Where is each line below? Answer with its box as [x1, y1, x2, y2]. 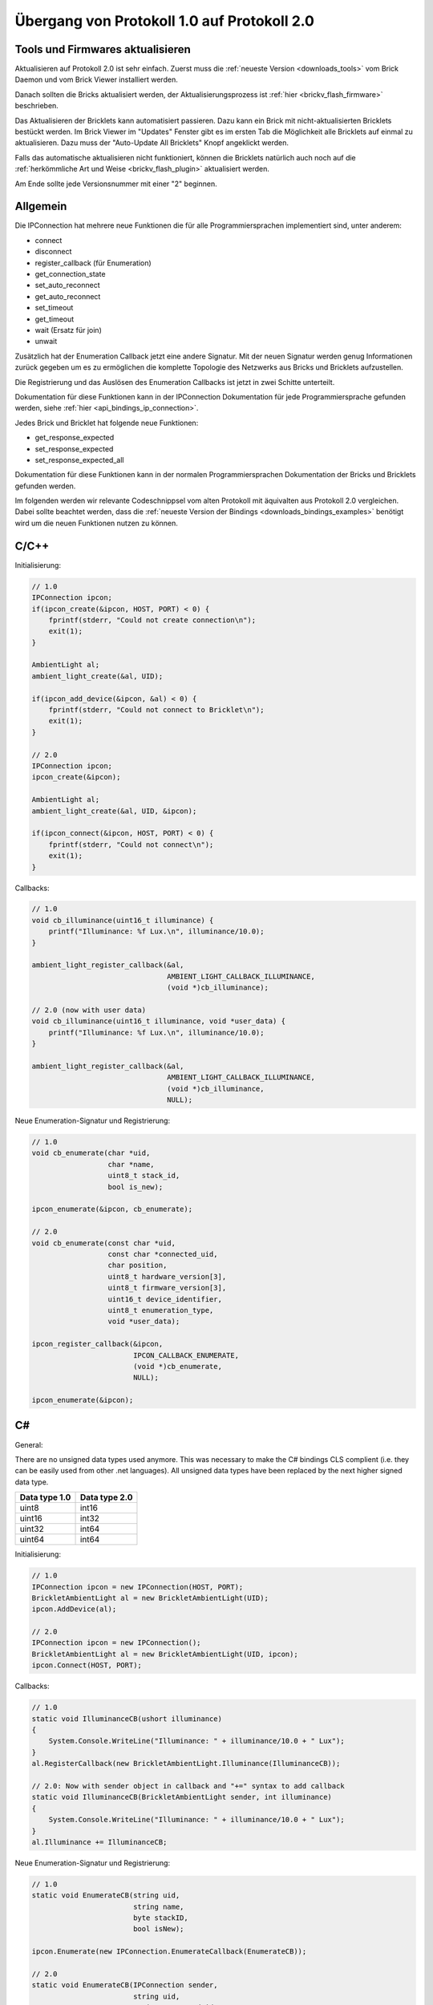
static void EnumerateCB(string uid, [31, 1891, 180, 1900]
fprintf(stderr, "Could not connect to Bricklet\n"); [48, 706, 265, 715]
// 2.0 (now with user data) [31, 1006, 147, 1015]
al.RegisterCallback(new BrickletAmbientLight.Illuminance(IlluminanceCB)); [31, 1759, 341, 1768]
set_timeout [34, 303, 74, 313]
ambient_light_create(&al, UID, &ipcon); [31, 806, 197, 816]
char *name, [107, 1160, 156, 1169]
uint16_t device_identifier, [107, 1294, 222, 1303]
